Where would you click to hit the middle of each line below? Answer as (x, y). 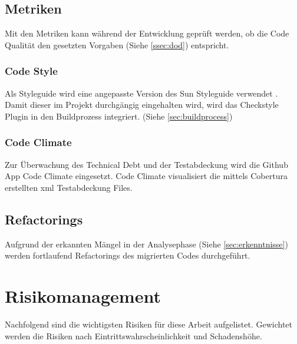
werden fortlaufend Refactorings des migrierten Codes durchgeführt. (128, 255)
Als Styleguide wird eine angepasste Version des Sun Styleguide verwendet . (141, 93)
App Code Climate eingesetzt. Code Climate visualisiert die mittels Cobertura (146, 176)
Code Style (31, 71)
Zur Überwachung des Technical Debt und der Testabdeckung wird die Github (146, 164)
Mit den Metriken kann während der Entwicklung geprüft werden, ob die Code (147, 33)
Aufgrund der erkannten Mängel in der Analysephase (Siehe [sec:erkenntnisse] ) (146, 244)
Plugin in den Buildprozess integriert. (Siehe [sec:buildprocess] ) (119, 116)
